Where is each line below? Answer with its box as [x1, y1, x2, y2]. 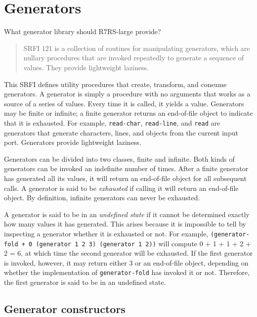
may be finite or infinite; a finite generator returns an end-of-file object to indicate [4, 108, 253, 118]
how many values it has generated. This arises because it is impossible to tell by [4, 219, 246, 229]
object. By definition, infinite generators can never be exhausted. [4, 192, 200, 203]
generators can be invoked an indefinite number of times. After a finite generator [4, 163, 249, 174]
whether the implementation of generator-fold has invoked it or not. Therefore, [4, 267, 250, 277]
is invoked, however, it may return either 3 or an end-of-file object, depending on [4, 257, 249, 268]
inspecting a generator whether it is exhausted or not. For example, [4, 228, 209, 238]
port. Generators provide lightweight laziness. [4, 137, 141, 147]
